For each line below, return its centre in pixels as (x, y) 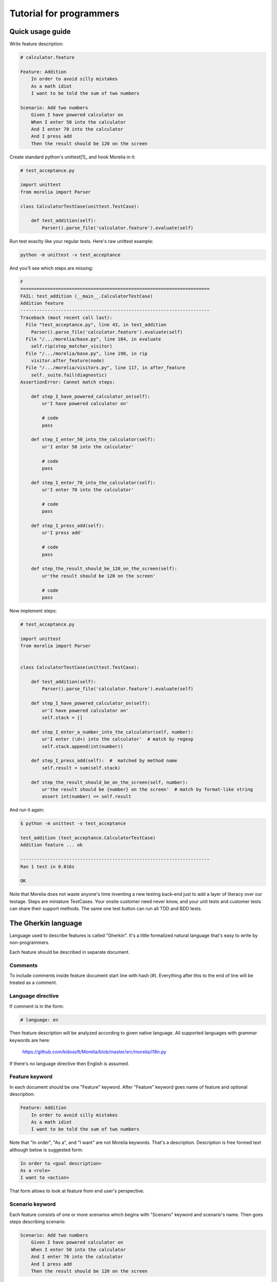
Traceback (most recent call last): (66, 317)
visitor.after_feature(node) (68, 361)
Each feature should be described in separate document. (70, 952)
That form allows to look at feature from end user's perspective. (77, 1191)
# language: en (39, 1020)
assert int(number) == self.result (87, 797)
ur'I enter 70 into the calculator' (88, 490)
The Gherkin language (46, 923)
